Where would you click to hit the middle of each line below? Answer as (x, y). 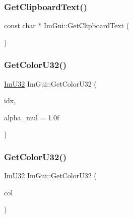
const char (20, 25)
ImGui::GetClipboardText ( (87, 25)
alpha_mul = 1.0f (32, 117)
